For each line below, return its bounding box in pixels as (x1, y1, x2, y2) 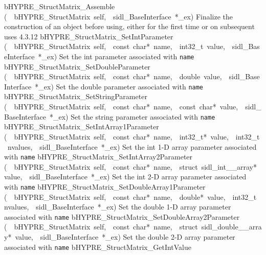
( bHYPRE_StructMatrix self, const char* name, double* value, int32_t (4, 191, 257, 202)
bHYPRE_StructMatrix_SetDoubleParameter (4, 61, 150, 72)
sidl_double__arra (201, 221, 262, 232)
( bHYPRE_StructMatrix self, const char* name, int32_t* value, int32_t (4, 131, 260, 142)
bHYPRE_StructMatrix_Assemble (4, 1, 115, 11)
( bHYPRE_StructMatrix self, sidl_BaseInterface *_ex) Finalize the (4, 11, 233, 21)
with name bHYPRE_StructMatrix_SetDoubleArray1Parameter (4, 181, 206, 192)
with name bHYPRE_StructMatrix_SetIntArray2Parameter (4, 151, 193, 162)
